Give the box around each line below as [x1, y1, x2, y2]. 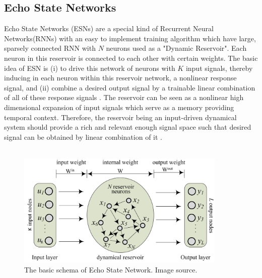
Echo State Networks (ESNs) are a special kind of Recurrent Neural [4, 23, 214, 34]
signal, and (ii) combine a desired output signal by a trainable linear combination [4, 82, 255, 92]
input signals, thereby [185, 62, 253, 73]
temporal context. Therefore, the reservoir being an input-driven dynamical [4, 112, 237, 122]
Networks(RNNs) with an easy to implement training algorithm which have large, [4, 33, 256, 43]
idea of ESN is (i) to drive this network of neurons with [4, 62, 175, 73]
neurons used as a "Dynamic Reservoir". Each [106, 43, 247, 53]
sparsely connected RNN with [4, 43, 96, 53]
